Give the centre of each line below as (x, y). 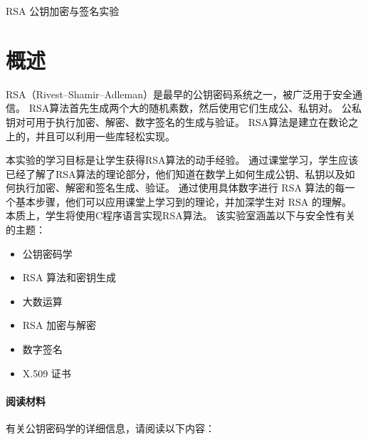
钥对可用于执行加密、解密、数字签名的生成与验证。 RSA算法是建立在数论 (177, 121)
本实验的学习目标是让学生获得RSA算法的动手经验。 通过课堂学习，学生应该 (182, 160)
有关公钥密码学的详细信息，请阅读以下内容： (110, 428)
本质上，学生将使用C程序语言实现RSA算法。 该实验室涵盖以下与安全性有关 (181, 215)
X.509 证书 (47, 373)
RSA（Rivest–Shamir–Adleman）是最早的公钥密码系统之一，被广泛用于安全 (179, 94)
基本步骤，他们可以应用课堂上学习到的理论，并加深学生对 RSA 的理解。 (183, 201)
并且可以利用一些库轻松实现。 (105, 136)
